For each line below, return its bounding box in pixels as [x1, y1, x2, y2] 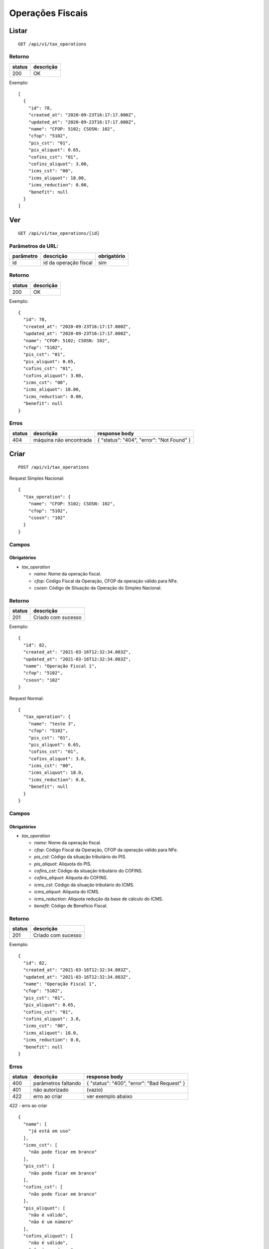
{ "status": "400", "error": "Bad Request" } [86, 1080, 185, 1087]
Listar [9, 26, 27, 35]
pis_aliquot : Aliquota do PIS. [34, 861, 92, 867]
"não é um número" [28, 1219, 74, 1225]
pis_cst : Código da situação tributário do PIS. [34, 854, 127, 860]
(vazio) [86, 1087, 103, 1094]
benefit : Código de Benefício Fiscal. [34, 902, 108, 909]
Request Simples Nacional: [9, 475, 64, 482]
